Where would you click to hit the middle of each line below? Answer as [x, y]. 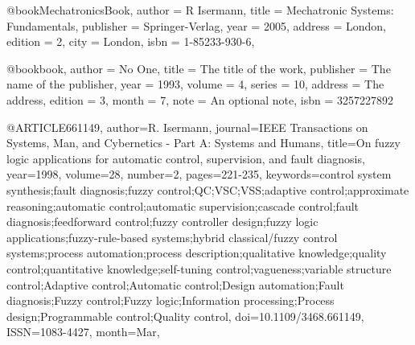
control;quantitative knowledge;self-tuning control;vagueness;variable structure [199, 268]
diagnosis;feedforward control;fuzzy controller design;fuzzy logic [162, 222]
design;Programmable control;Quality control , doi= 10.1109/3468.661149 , [185, 316]
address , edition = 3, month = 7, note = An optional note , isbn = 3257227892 [200, 99]
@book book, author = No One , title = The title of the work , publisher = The [199, 68]
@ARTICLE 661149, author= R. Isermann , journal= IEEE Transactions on [187, 127]
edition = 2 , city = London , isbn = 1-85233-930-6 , [131, 41]
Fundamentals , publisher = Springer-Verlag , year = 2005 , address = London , [197, 25]
